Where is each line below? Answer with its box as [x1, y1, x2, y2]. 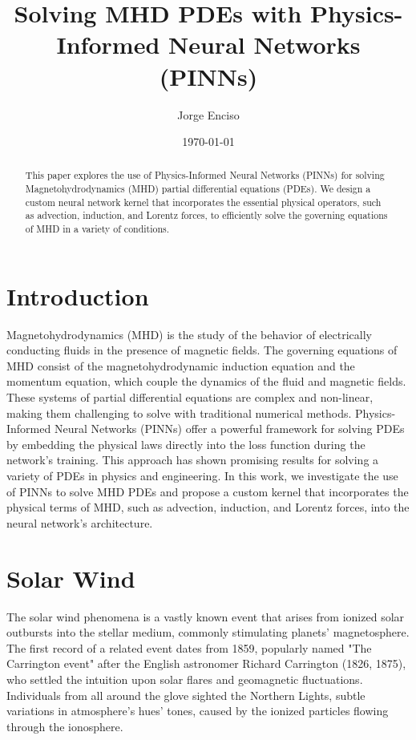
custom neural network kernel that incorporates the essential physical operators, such [25, 195, 382, 208]
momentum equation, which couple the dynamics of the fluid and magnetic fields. [6, 373, 406, 390]
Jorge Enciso [177, 106, 240, 123]
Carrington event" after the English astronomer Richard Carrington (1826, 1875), [6, 655, 406, 672]
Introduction [6, 279, 149, 312]
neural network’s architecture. [6, 514, 153, 531]
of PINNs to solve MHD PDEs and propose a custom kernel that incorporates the [6, 483, 409, 499]
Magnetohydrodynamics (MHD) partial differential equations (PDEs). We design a [25, 182, 371, 196]
